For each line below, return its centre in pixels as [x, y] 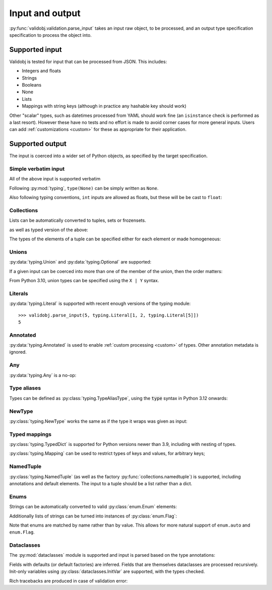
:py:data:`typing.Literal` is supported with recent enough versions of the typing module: [100, 304]
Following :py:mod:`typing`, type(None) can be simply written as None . [84, 188]
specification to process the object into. [50, 35]
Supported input [36, 50]
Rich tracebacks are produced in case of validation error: [69, 581]
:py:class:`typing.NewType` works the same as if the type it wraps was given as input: [98, 421]
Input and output [45, 13]
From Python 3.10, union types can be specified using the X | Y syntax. [84, 281]
